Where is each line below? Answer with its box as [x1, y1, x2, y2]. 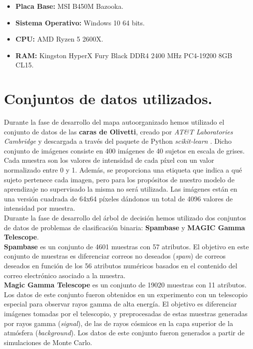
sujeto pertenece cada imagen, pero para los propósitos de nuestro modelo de [4, 174, 235, 184]
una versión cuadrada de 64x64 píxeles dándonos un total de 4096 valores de [4, 193, 233, 203]
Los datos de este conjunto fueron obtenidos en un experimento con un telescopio [4, 289, 248, 299]
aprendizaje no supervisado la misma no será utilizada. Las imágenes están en [4, 184, 237, 194]
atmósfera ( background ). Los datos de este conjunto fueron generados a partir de [4, 327, 245, 338]
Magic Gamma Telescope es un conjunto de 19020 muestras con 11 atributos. [4, 280, 247, 290]
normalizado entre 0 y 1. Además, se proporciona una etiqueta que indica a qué [4, 165, 242, 175]
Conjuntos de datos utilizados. [4, 88, 212, 109]
